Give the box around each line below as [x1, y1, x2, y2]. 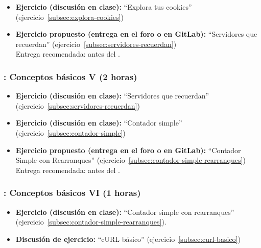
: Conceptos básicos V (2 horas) [4, 70, 137, 83]
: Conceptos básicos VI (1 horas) [4, 186, 141, 199]
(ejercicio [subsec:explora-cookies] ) [15, 11, 124, 22]
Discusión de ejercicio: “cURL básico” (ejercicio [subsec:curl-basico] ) [15, 233, 241, 244]
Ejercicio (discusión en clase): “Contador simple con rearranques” [15, 206, 234, 217]
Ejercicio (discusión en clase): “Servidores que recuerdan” [15, 90, 209, 101]
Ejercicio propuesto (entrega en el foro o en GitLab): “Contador [15, 144, 241, 155]
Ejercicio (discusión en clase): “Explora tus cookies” [15, 2, 192, 12]
